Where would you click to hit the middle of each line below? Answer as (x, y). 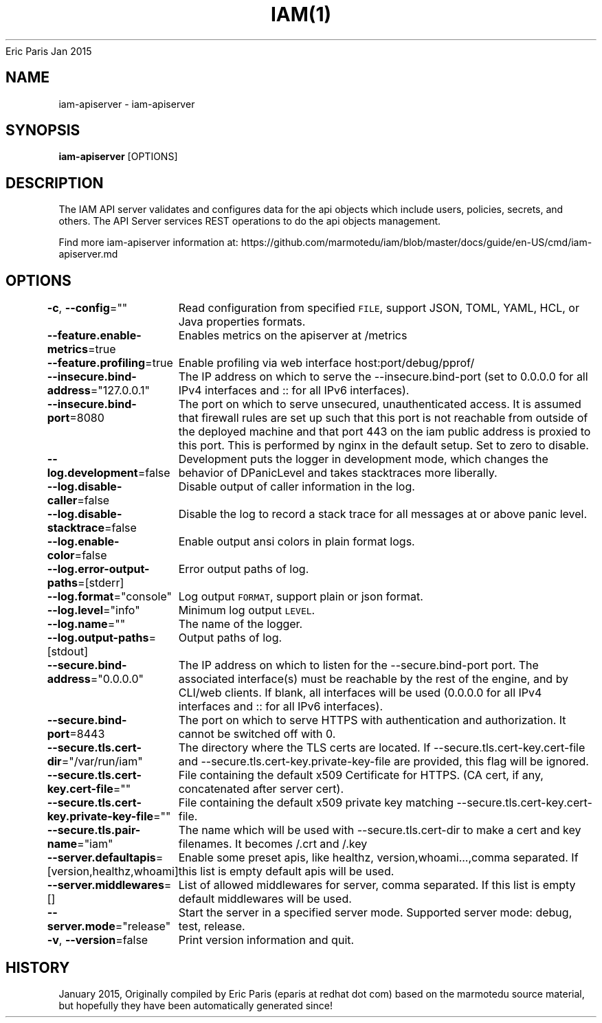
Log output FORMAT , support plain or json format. (301, 597)
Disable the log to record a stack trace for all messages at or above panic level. (383, 514)
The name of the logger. (241, 624)
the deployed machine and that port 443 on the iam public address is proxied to (384, 432)
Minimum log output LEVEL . (247, 610)
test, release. (212, 926)
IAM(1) (301, 14)
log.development (92, 473)
